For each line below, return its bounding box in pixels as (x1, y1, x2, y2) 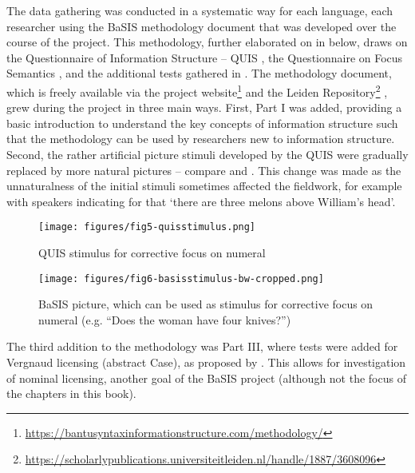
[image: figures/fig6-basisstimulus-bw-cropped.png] (38, 272, 324, 284)
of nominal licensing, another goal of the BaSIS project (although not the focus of (6, 369, 406, 386)
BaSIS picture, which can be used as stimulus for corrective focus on (38, 296, 373, 312)
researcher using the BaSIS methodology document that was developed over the (6, 18, 397, 34)
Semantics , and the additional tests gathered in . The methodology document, (6, 65, 392, 81)
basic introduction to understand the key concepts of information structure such (6, 114, 398, 131)
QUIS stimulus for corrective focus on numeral (38, 244, 266, 261)
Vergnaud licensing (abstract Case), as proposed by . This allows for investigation (6, 354, 406, 371)
